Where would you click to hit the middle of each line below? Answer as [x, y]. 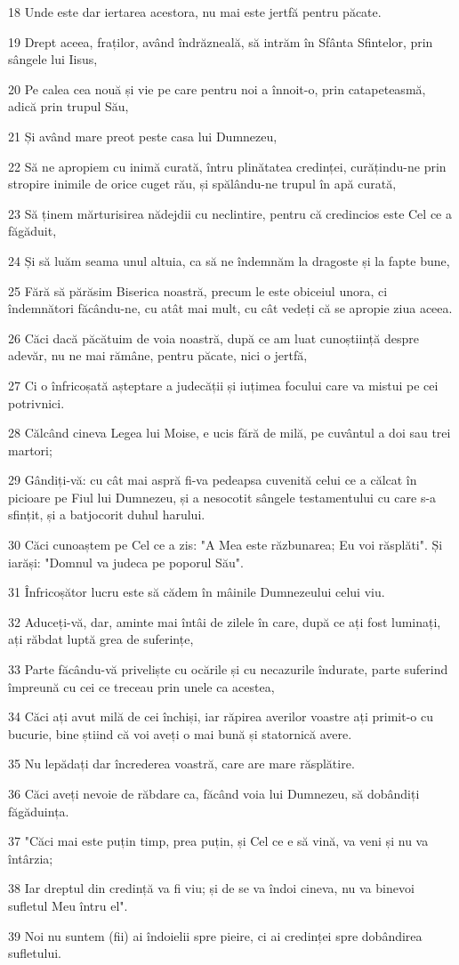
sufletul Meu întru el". [68, 905]
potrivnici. [36, 402]
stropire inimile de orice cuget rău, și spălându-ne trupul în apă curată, [202, 184]
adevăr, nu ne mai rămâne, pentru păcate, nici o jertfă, [158, 355]
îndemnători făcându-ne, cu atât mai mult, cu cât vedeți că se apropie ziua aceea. [230, 308]
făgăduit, [32, 231]
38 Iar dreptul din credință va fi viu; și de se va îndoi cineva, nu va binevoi [211, 888]
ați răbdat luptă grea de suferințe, [101, 639]
